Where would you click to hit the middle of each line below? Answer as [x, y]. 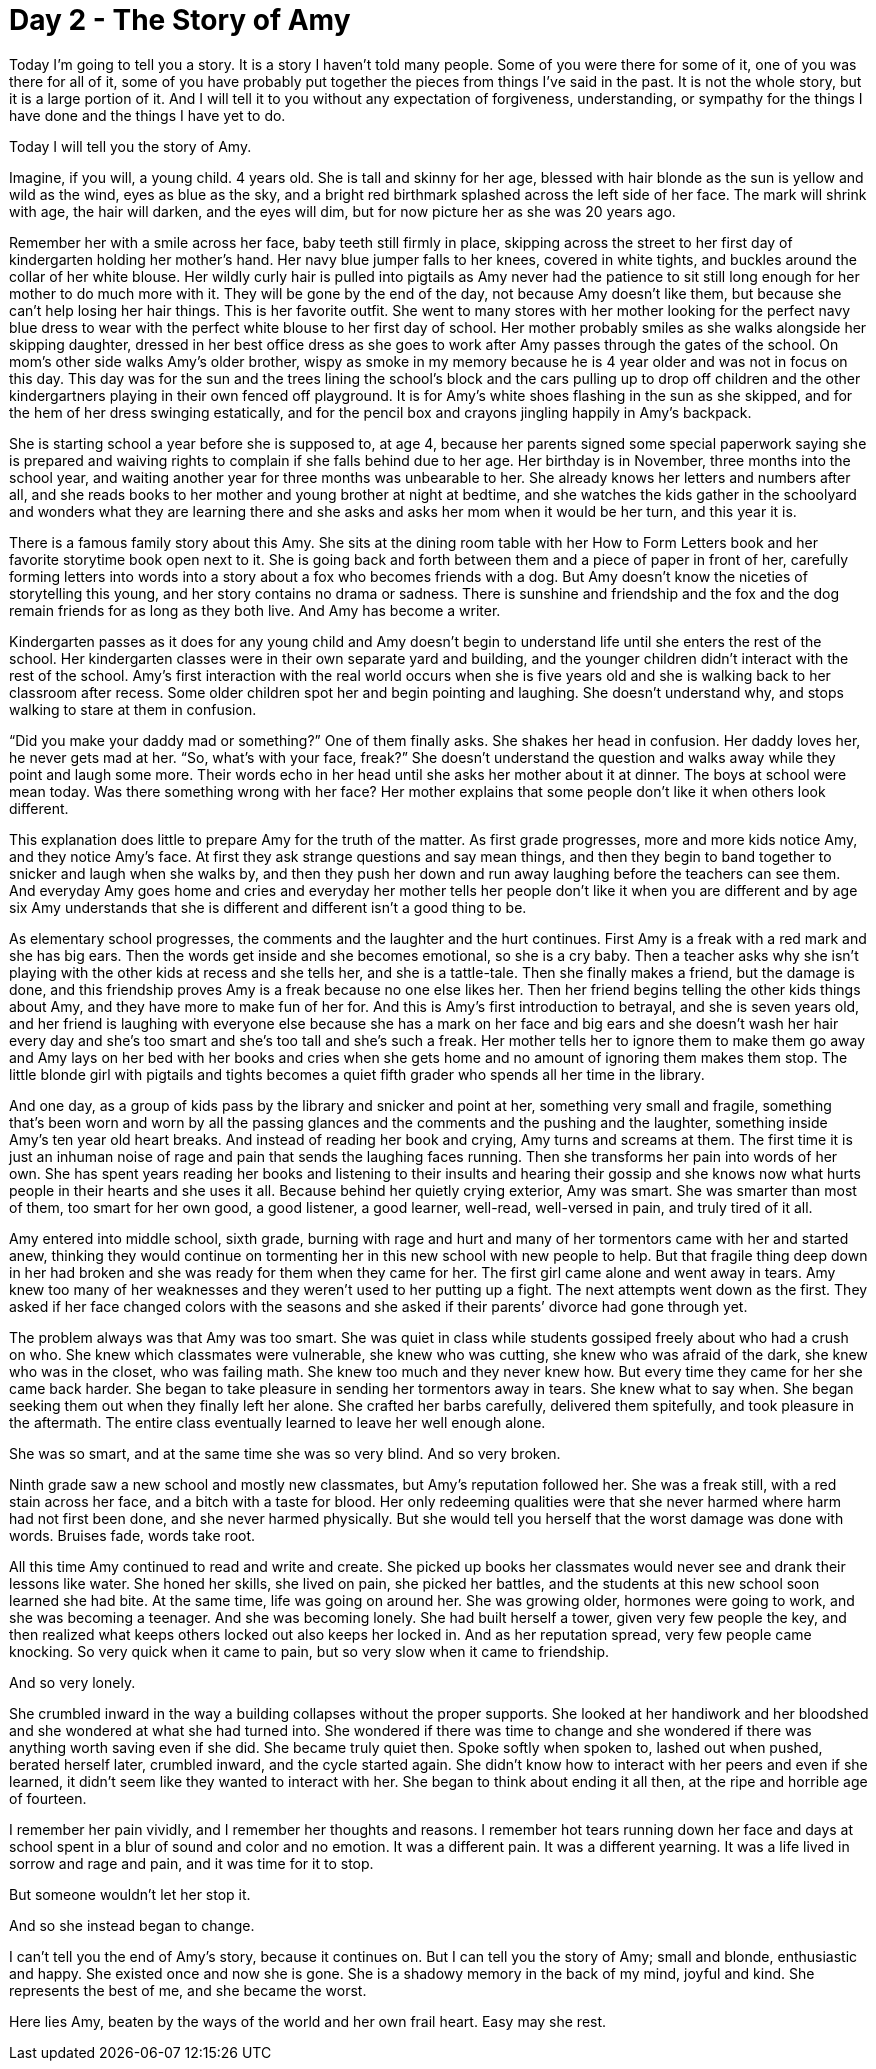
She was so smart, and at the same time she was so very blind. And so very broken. [285, 1453]
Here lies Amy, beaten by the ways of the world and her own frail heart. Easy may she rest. [308, 2021]
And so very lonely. [72, 1682]
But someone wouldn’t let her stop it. [130, 1894]
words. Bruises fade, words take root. [132, 1535]
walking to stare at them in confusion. [133, 709]
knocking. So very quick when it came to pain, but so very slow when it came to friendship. [309, 1651]
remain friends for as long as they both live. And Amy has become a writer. [255, 610]
